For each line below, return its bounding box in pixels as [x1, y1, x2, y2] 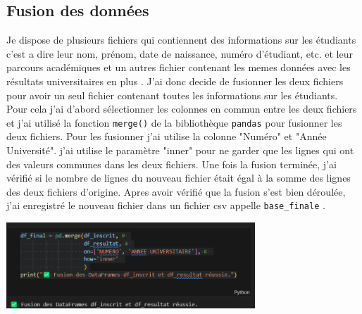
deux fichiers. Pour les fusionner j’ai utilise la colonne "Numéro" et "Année [6, 129, 327, 144]
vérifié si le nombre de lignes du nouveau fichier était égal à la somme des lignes [6, 170, 351, 185]
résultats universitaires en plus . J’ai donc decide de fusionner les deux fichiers [6, 73, 344, 88]
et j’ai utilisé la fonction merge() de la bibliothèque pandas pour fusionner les [6, 115, 342, 130]
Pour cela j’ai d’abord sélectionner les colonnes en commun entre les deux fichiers [6, 101, 357, 116]
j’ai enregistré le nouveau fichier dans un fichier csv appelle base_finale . [6, 198, 325, 213]
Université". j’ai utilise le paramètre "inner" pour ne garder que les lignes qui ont [6, 143, 354, 158]
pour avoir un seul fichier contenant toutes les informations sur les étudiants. [6, 87, 338, 102]
